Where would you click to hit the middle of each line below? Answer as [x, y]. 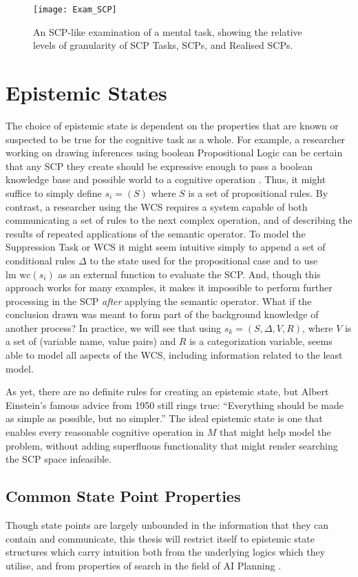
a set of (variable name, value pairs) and [91, 341]
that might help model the [275, 432]
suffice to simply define [54, 192]
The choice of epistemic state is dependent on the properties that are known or [172, 125]
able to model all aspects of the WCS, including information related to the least [174, 355]
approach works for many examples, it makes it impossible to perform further [169, 287]
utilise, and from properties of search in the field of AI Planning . [144, 565]
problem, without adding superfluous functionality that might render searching [172, 445]
